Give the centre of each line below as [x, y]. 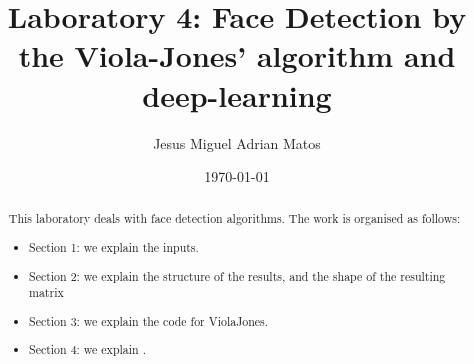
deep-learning [237, 94]
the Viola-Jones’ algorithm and [237, 55]
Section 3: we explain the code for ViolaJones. [149, 320]
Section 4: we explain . [87, 349]
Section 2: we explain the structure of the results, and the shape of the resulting [237, 275]
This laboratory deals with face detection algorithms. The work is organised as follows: [234, 218]
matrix [46, 292]
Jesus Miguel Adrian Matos [237, 142]
